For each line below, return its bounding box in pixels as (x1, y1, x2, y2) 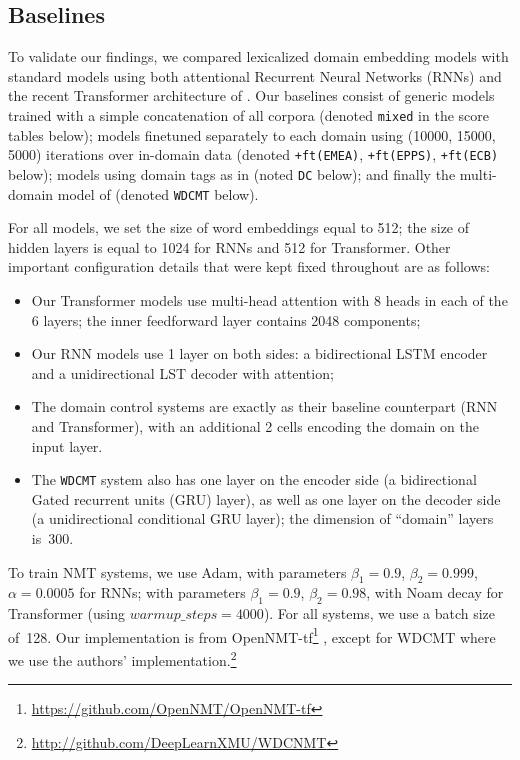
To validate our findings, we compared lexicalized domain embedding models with (8, 46, 509, 67)
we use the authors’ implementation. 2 (8, 647, 237, 670)
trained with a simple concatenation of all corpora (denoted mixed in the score (8, 104, 489, 125)
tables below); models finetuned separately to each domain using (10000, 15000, (8, 124, 496, 145)
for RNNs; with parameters (79, 582, 246, 603)
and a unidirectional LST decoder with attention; (31, 362, 334, 383)
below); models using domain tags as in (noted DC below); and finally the (8, 163, 456, 184)
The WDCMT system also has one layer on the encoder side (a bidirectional (31, 469, 477, 490)
